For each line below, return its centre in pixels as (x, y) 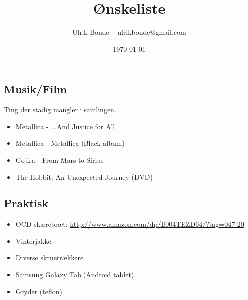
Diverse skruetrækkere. (50, 257)
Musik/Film (36, 89)
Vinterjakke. (34, 241)
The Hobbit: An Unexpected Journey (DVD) (84, 176)
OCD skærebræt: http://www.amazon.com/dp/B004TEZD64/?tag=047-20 (130, 224)
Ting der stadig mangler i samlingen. (60, 110)
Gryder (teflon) (39, 291)
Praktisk (26, 203)
